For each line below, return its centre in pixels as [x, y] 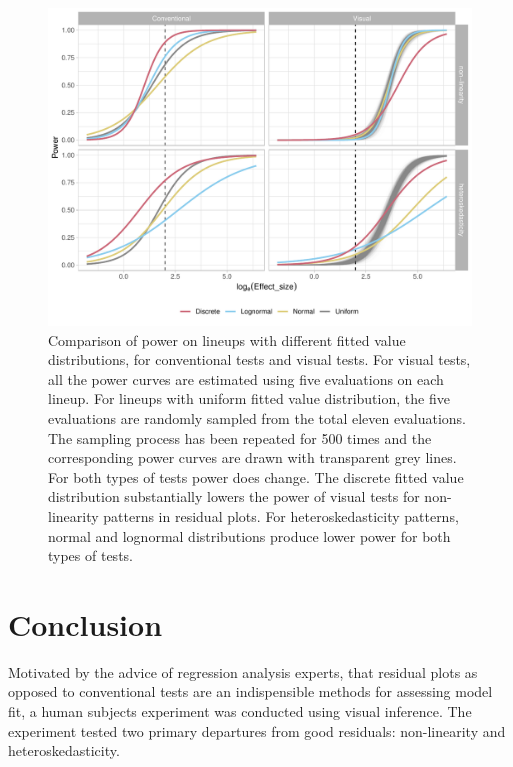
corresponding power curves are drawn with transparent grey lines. [252, 457]
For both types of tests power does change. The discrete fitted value [256, 476]
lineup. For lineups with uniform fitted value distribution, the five [249, 398]
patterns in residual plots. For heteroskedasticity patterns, [281, 515]
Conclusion [85, 623]
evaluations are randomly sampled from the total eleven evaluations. [257, 417]
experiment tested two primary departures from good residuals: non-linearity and [257, 730]
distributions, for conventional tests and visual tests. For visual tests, [259, 359]
